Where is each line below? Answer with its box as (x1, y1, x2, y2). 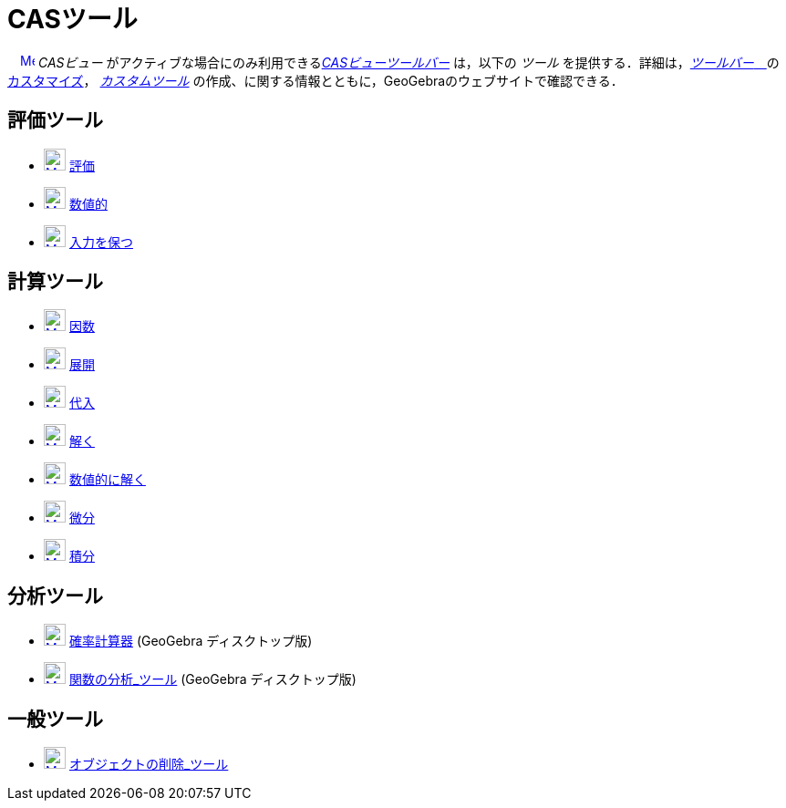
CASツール (7, 4, 138, 35)
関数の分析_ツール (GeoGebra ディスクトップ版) (68, 671, 357, 688)
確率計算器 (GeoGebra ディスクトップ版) (68, 633, 313, 649)
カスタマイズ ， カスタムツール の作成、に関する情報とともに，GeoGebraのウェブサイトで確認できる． (7, 72, 624, 88)
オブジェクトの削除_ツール (68, 756, 229, 772)
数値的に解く (68, 471, 146, 488)
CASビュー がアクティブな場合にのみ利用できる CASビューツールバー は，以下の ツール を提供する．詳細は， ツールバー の (37, 54, 780, 70)
